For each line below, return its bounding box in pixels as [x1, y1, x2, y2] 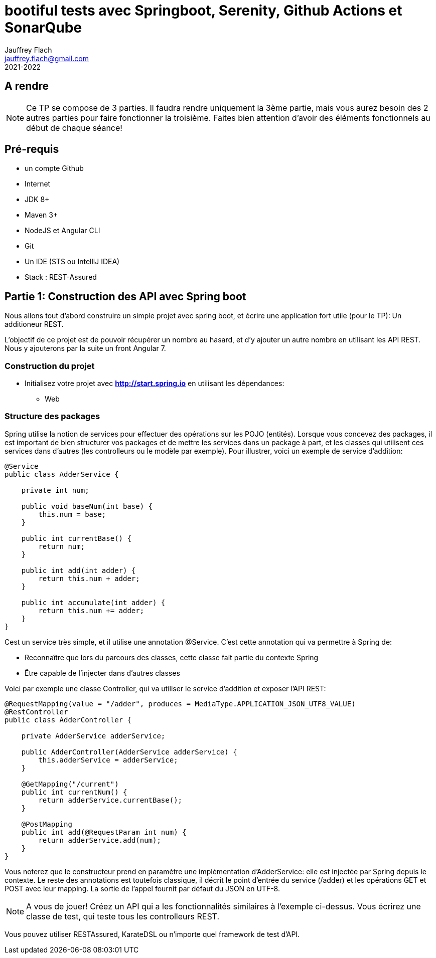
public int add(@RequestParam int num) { [21, 828, 187, 836]
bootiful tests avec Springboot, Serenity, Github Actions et [5, 2, 402, 19]
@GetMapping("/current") [21, 780, 119, 788]
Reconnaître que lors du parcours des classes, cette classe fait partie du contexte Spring [25, 653, 319, 662]
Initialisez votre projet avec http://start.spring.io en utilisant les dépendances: [25, 379, 284, 388]
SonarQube [5, 19, 82, 36]
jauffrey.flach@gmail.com [5, 54, 89, 63]
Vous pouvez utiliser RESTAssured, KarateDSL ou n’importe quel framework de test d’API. [5, 929, 300, 938]
